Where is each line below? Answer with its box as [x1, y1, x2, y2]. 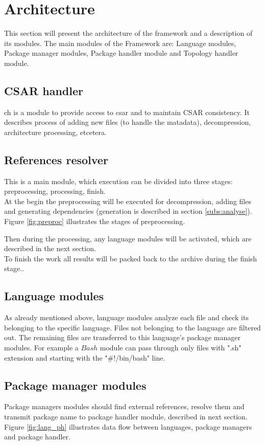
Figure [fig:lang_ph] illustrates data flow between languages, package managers [4, 421, 252, 432]
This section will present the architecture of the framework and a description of [4, 28, 253, 38]
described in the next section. [4, 243, 96, 254]
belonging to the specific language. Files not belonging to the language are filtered [4, 322, 261, 332]
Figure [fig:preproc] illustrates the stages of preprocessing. [4, 216, 185, 227]
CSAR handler [4, 82, 84, 98]
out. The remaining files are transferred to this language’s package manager [4, 332, 240, 343]
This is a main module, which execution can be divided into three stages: [4, 175, 233, 186]
